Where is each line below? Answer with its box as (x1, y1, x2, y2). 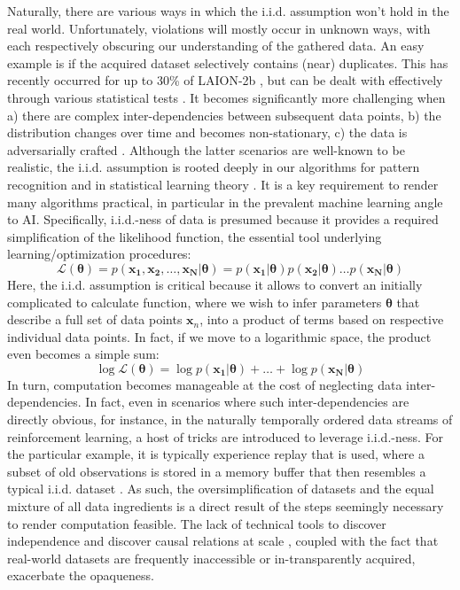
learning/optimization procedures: (7, 245, 191, 263)
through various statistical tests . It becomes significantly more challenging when (7, 88, 446, 106)
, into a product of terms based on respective (199, 310, 444, 329)
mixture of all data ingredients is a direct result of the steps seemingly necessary (7, 497, 444, 516)
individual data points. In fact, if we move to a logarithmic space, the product (7, 327, 432, 345)
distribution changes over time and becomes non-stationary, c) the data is (7, 123, 408, 142)
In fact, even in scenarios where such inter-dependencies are (85, 392, 409, 411)
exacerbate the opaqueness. (7, 566, 154, 585)
